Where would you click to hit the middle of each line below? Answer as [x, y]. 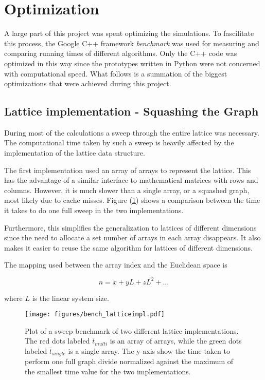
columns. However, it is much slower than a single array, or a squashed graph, [127, 190]
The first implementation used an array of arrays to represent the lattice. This [128, 170]
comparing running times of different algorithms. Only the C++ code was [121, 53]
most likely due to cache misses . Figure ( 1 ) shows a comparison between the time [132, 200]
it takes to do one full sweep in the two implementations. [94, 210]
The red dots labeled [57, 341]
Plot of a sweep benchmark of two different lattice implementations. [132, 330]
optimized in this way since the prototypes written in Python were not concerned [132, 63]
